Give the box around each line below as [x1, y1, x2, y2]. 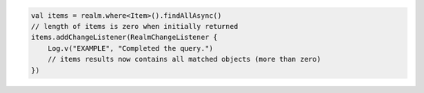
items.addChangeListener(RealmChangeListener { [31, 33, 217, 42]
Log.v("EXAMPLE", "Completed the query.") [47, 44, 214, 52]
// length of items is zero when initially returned [31, 22, 239, 30]
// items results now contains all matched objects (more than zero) [47, 55, 321, 64]
